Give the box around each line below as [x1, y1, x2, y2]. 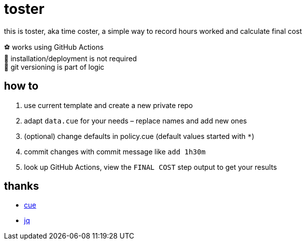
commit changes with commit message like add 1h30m [24, 147, 206, 156]
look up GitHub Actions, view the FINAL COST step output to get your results [24, 162, 277, 171]
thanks [4, 180, 39, 193]
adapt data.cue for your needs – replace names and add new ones [24, 116, 247, 125]
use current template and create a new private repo [24, 101, 193, 110]
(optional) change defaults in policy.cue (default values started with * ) [24, 131, 255, 140]
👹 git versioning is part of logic [4, 62, 104, 71]
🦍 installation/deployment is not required [4, 54, 137, 63]
